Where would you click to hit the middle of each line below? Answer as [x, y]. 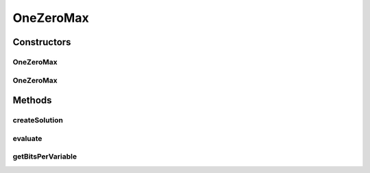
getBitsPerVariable [45, 157]
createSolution [38, 120]
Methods [32, 100]
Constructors [42, 42]
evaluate [27, 138]
